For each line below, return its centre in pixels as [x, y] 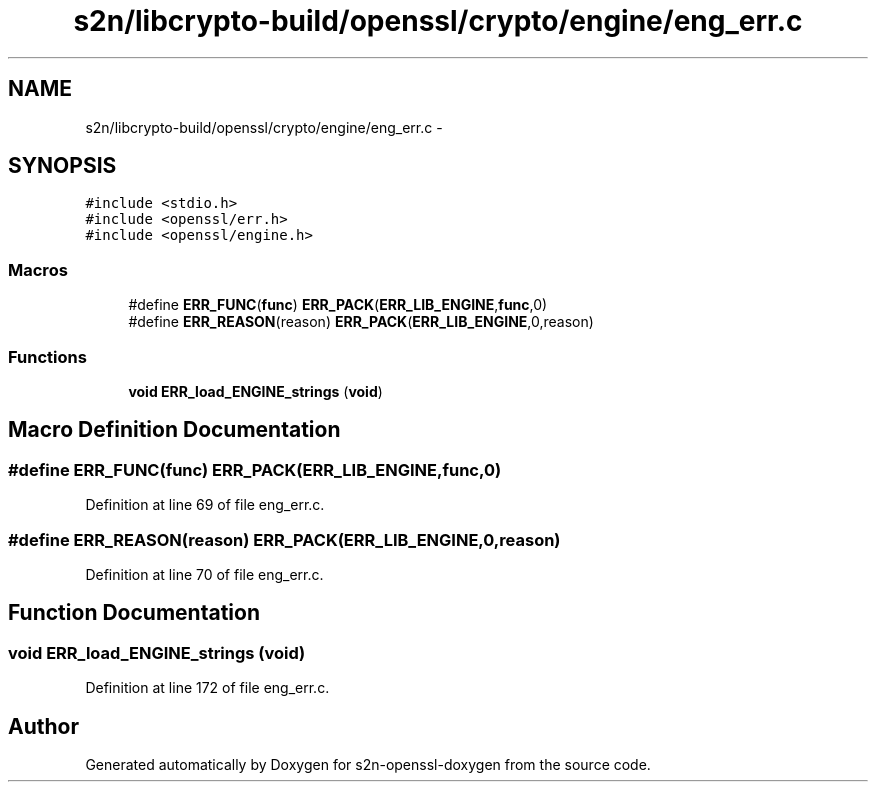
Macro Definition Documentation [174, 430]
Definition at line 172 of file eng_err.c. [207, 688]
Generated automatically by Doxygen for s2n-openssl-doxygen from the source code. [368, 764]
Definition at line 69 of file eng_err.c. [205, 505]
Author [43, 726]
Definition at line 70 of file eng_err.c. [204, 574]
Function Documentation [134, 613]
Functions [47, 356]
